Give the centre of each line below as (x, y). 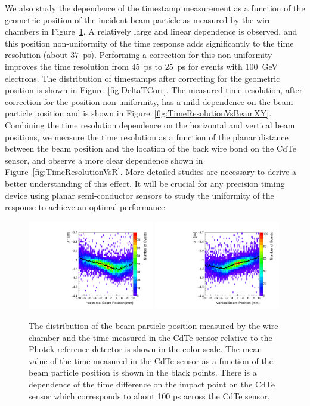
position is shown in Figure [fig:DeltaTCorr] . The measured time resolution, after (154, 90)
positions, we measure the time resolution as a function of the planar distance (147, 136)
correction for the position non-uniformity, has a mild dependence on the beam (149, 101)
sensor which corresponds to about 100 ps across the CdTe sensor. (149, 396)
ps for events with (210, 66)
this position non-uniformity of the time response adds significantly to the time (149, 43)
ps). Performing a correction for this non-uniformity (178, 55)
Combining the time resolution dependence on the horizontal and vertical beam (150, 124)
